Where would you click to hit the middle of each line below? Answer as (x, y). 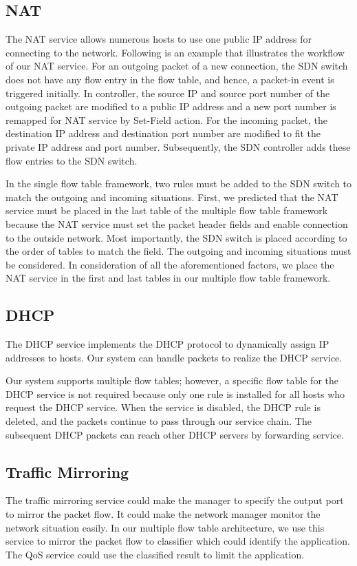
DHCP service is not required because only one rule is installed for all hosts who (175, 394)
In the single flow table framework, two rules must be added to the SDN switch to (179, 184)
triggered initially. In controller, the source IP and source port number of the (168, 93)
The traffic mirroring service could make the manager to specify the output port (175, 500)
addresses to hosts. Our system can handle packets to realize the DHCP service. (174, 357)
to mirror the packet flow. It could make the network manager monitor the (163, 514)
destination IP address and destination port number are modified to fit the (163, 133)
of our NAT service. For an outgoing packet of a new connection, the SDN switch (177, 66)
